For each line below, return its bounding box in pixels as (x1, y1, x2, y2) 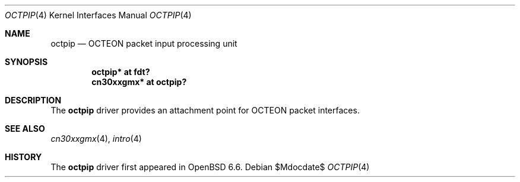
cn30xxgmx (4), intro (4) (50, 134, 142, 144)
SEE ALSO (5, 123, 45, 134)
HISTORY (5, 152, 42, 162)
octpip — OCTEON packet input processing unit (50, 38, 237, 48)
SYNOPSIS (5, 57, 48, 67)
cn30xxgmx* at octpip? (91, 77, 187, 87)
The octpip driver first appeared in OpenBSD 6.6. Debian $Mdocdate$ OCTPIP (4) (50, 162, 370, 172)
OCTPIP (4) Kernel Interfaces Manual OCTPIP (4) (5, 10, 192, 20)
